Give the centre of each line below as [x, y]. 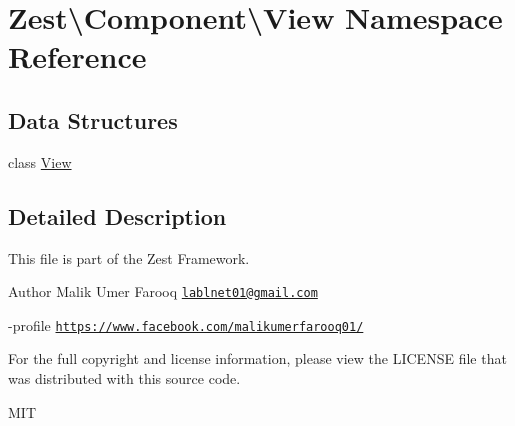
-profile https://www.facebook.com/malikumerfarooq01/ [186, 324]
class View [40, 161]
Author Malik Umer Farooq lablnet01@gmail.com [163, 291]
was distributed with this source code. [124, 378]
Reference [77, 56]
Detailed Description [117, 215]
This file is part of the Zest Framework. [129, 257]
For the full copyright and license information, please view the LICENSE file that [257, 358]
